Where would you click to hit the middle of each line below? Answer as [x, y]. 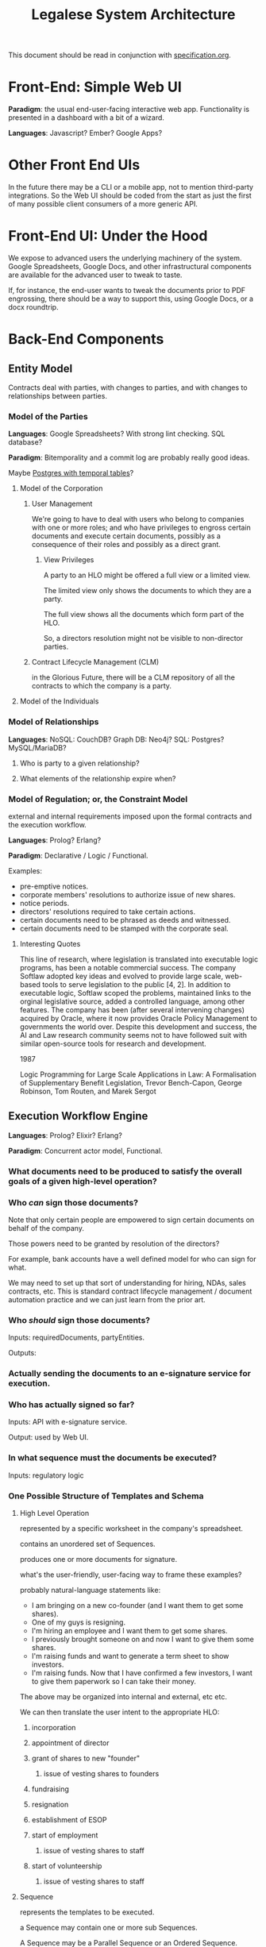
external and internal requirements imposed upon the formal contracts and [130, 816]
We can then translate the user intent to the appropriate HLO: [120, 1712]
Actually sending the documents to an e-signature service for [130, 1374]
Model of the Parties [48, 416]
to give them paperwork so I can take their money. [114, 1682]
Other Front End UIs [74, 165]
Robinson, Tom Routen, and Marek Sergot [88, 1091]
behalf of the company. [46, 1228]
